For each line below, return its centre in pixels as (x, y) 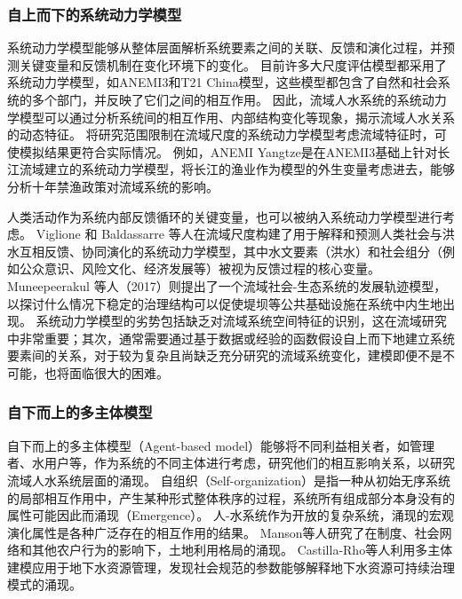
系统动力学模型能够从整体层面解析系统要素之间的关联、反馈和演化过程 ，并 (225, 47)
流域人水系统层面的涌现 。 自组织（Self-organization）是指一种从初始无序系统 (229, 480)
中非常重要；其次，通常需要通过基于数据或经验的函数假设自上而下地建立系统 (231, 338)
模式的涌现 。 (44, 584)
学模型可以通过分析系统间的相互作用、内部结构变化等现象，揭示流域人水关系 (231, 117)
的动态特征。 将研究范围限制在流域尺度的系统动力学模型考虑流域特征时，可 (227, 134)
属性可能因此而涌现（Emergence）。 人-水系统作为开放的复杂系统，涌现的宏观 (231, 515)
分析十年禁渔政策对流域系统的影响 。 (113, 186)
